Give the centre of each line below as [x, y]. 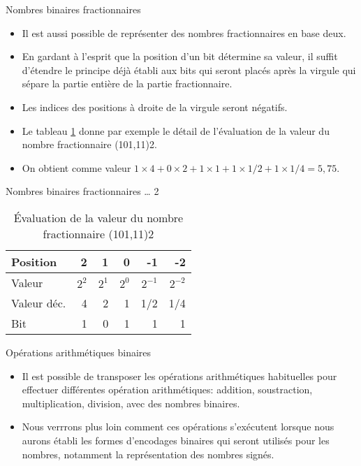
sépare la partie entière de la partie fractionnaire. [127, 83]
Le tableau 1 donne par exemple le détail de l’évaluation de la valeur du [176, 130]
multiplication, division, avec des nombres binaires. [131, 403]
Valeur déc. [39, 303]
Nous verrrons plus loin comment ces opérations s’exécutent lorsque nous [178, 427]
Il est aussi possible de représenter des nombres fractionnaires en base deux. [184, 32]
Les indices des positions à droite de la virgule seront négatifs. [155, 107]
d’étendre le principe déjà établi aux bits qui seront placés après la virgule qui [189, 70]
